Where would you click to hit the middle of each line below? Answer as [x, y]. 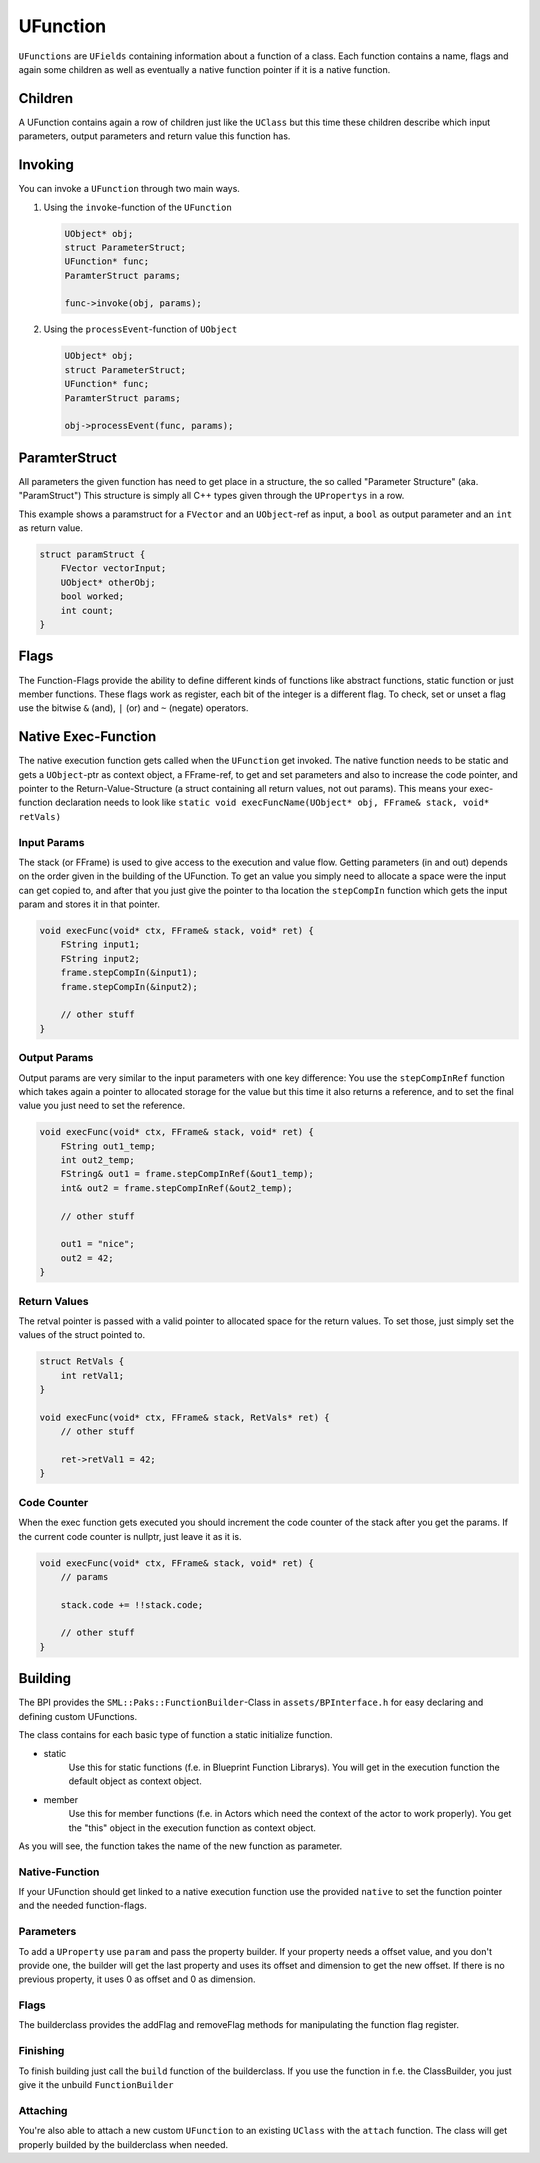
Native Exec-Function [87, 736]
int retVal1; [92, 1375]
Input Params [51, 842]
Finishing [41, 2051]
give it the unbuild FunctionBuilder [96, 2085]
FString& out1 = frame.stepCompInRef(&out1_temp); [187, 1174]
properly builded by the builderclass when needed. [123, 2144]
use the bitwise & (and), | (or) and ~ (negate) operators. [133, 708]
